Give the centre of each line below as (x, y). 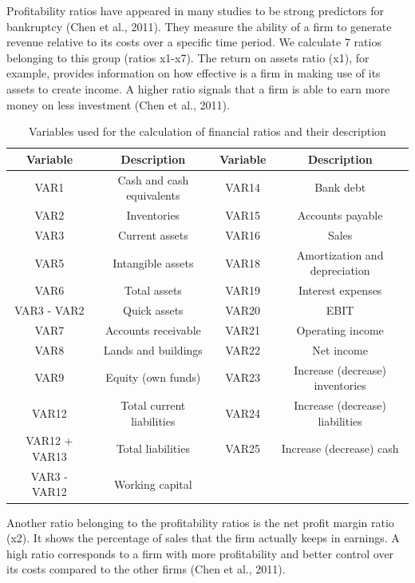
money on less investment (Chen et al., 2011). (118, 104)
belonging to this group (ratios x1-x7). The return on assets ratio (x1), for (188, 57)
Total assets (153, 290)
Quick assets (153, 310)
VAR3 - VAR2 (49, 310)
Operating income (340, 329)
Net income (340, 349)
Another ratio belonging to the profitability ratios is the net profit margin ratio (200, 522)
